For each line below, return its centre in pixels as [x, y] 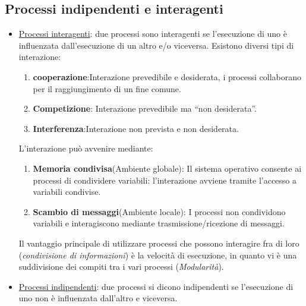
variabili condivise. [67, 192]
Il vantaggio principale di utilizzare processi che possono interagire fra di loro [159, 243]
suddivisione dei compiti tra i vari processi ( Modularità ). [121, 266]
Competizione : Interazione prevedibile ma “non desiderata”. [145, 108]
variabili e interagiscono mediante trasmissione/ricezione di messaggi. [159, 223]
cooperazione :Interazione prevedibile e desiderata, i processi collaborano [167, 76]
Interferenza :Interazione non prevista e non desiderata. [136, 128]
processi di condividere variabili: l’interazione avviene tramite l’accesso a [165, 180]
